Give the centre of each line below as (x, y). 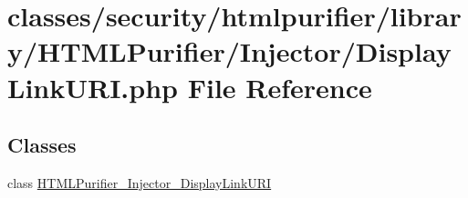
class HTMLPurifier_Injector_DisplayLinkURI (140, 182)
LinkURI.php (93, 87)
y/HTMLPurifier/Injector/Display (229, 51)
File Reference (280, 87)
